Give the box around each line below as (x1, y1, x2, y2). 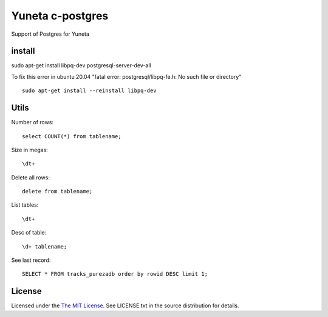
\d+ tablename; (22, 243, 67, 250)
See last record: (11, 256, 51, 264)
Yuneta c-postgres (11, 9, 109, 22)
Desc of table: (11, 229, 47, 236)
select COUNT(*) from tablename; (22, 133, 121, 139)
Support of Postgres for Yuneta (11, 30, 90, 38)
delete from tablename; (22, 188, 93, 195)
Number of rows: (11, 119, 54, 126)
